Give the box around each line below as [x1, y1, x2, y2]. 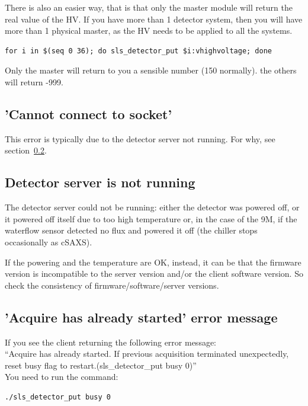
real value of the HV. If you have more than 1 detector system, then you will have [5, 12, 303, 25]
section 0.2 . [5, 144, 47, 156]
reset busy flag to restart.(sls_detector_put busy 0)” [5, 359, 197, 371]
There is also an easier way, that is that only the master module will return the [5, 1, 293, 13]
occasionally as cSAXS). [5, 235, 92, 248]
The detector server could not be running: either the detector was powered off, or [5, 201, 300, 213]
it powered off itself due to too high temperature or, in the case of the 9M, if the [5, 212, 297, 225]
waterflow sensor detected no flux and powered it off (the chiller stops [5, 224, 258, 236]
